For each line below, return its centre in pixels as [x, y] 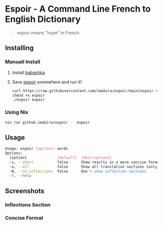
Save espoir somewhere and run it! [47, 82]
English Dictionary [43, 19]
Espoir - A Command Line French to [78, 9]
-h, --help [20, 176]
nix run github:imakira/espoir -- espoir [48, 122]
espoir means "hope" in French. [49, 33]
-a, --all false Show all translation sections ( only [83, 167]
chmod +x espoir [28, 95]
